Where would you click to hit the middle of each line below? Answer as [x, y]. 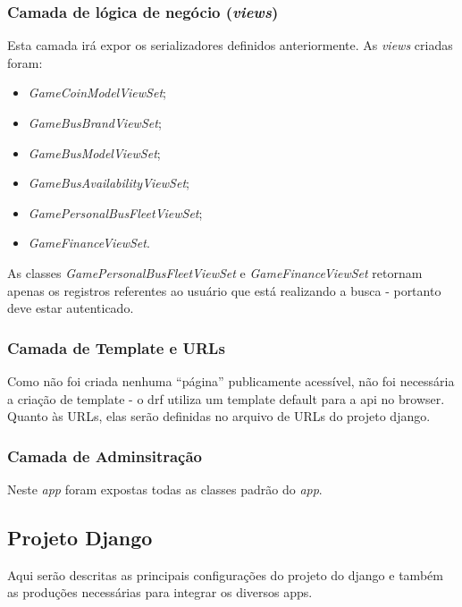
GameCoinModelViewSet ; [97, 93]
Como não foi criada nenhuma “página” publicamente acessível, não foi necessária [231, 380]
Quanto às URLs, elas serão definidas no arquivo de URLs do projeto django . [219, 416]
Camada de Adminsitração [105, 455]
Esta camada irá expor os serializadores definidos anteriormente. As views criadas [230, 45]
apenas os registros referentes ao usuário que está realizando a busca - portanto [224, 290]
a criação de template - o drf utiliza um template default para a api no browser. [226, 398]
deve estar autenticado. [71, 308]
